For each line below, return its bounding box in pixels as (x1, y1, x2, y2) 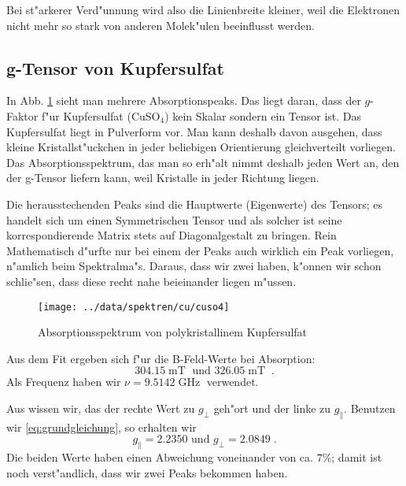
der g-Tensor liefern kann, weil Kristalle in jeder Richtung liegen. (6, 169, 319, 186)
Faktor (6, 107, 39, 124)
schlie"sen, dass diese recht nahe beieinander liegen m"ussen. (6, 273, 297, 289)
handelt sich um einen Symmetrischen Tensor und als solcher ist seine (6, 211, 342, 228)
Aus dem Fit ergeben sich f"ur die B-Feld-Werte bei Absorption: (6, 350, 316, 366)
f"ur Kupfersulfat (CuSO (41, 107, 161, 124)
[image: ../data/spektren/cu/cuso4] (38, 301, 230, 313)
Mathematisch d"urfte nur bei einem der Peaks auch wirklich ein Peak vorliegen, (6, 242, 394, 258)
